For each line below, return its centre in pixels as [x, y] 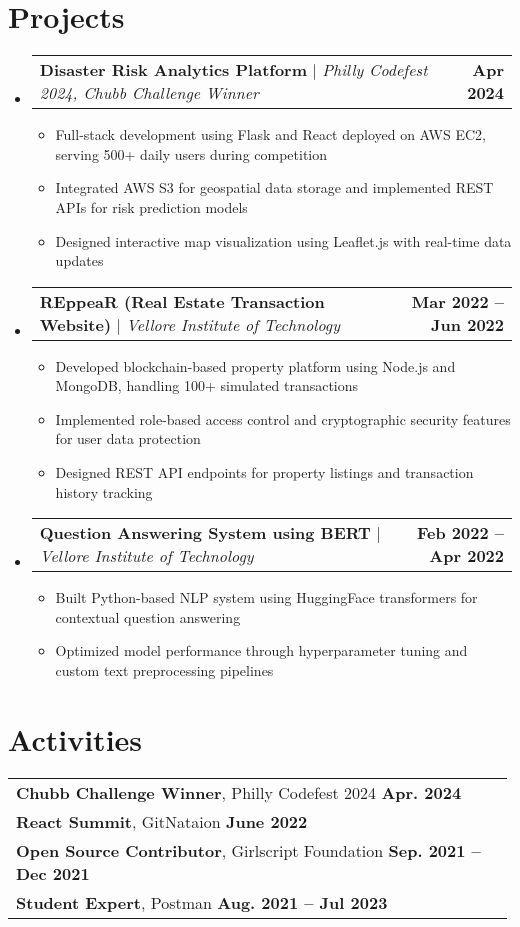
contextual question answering [148, 616]
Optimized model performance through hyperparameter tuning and [261, 650]
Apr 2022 [466, 556]
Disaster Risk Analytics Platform [173, 70]
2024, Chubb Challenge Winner [149, 93]
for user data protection [128, 438]
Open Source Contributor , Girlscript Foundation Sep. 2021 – [248, 850]
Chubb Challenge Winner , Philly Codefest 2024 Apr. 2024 [239, 792]
